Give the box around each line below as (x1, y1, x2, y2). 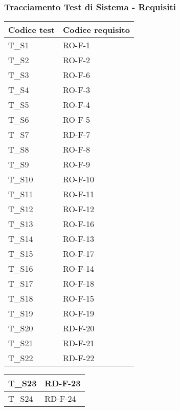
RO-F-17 (63, 248, 94, 260)
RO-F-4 (63, 99, 90, 111)
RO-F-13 (63, 233, 94, 245)
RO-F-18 (63, 277, 94, 290)
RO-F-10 (63, 173, 94, 185)
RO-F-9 (63, 158, 90, 171)
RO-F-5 (63, 114, 90, 126)
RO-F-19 (63, 307, 94, 320)
